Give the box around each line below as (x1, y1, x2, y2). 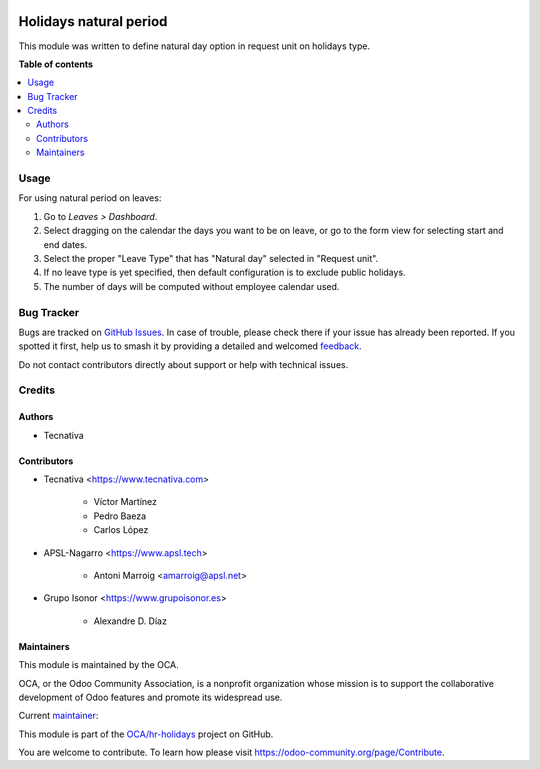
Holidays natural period (18, 13, 168, 30)
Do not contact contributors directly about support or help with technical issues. (18, 358, 349, 370)
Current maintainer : (18, 710, 99, 722)
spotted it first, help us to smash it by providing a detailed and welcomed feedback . (18, 340, 362, 352)
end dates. (43, 238, 88, 250)
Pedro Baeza (93, 510, 147, 522)
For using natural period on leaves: (18, 192, 162, 204)
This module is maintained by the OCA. (18, 659, 179, 671)
